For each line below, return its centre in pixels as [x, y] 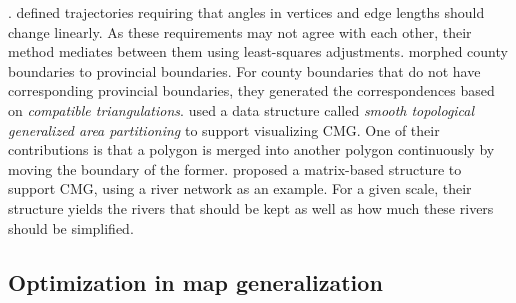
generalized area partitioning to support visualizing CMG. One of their [224, 129]
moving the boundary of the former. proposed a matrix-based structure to [235, 168]
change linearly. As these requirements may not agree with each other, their [240, 31]
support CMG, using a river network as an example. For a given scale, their [240, 188]
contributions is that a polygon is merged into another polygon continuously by [251, 149]
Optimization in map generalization [195, 281]
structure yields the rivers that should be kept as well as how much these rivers [251, 207]
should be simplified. [71, 227]
